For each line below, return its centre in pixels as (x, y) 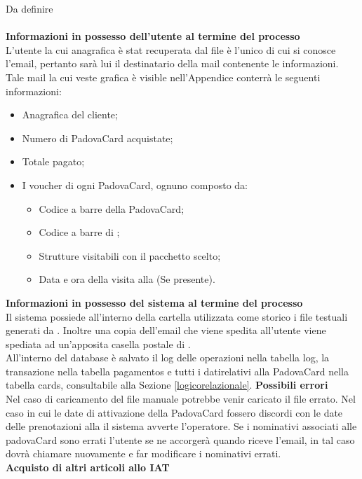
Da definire (29, 8)
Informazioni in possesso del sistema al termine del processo (154, 302)
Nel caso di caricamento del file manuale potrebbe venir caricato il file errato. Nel (181, 399)
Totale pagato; (53, 161)
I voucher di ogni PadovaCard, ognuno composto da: (135, 185)
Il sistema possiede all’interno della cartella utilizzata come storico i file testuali (177, 316)
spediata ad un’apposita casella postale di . (98, 343)
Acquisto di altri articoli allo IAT (88, 467)
